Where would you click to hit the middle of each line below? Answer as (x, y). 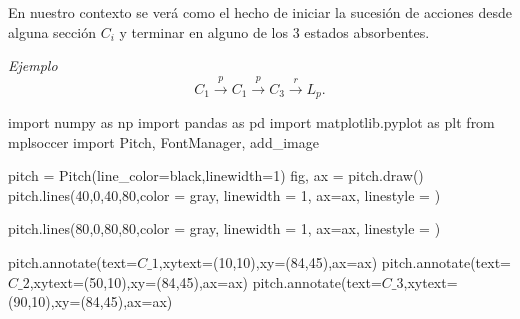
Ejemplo (33, 65)
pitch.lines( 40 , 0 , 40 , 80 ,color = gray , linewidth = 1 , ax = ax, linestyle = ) (224, 194)
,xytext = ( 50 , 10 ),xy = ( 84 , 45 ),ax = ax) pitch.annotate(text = (205, 281)
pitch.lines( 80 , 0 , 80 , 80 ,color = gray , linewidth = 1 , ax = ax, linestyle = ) (224, 228)
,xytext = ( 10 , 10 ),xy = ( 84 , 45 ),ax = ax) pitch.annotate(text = (334, 262)
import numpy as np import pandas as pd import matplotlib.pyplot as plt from (251, 122)
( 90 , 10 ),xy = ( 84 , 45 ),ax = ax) (90, 301)
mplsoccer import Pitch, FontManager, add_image (163, 141)
